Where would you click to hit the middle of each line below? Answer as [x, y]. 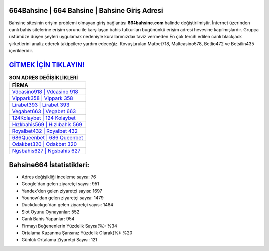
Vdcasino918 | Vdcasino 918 [45, 92]
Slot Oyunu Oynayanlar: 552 [51, 212]
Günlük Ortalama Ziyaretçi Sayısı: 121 [59, 240]
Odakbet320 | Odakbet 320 [45, 144]
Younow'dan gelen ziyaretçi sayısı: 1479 [63, 198]
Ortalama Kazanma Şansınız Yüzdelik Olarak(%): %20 [77, 233]
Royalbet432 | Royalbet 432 [45, 131]
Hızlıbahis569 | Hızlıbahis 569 [47, 125]
